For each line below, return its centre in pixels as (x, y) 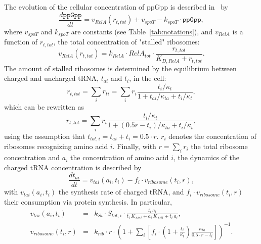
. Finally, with (134, 146)
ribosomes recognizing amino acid (56, 146)
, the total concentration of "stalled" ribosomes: (126, 42)
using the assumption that (45, 136)
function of (21, 42)
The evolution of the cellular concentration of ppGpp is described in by (116, 7)
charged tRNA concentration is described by (73, 167)
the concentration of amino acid (120, 157)
